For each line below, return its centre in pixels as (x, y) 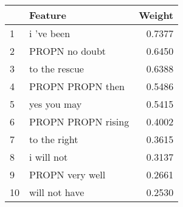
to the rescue (57, 68)
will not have (57, 192)
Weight (156, 15)
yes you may (56, 104)
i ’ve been (50, 33)
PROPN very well (67, 174)
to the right (54, 139)
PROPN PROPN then (77, 86)
